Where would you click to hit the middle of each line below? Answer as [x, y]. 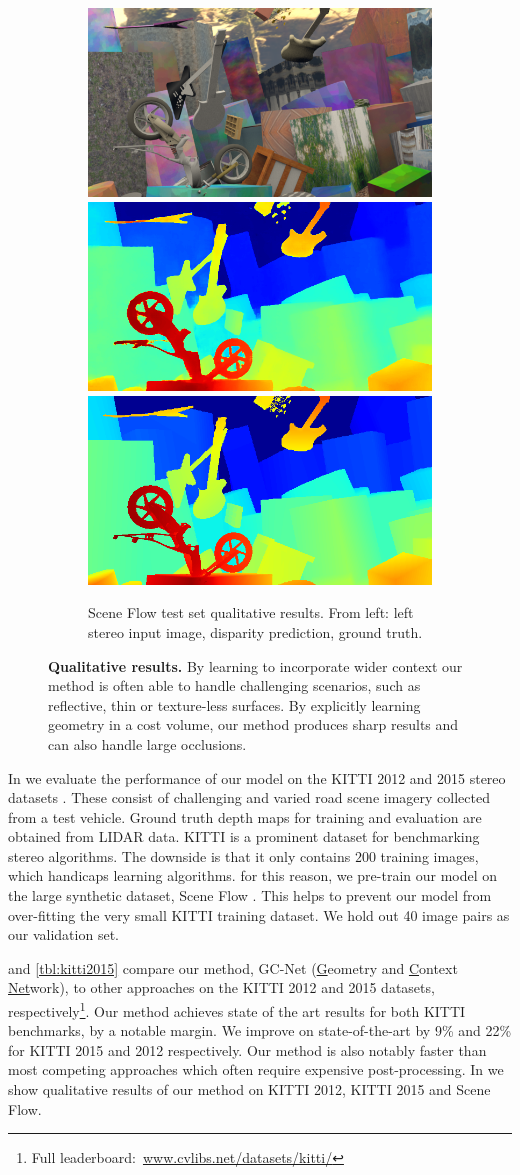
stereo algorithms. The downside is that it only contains [179, 855]
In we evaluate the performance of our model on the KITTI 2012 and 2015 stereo [257, 777]
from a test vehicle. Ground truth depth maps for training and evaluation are [245, 816]
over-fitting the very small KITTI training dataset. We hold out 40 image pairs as [259, 914]
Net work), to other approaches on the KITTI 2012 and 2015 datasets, [221, 987]
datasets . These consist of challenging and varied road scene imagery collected [249, 797]
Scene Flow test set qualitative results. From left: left [251, 612]
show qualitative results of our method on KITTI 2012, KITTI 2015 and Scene [249, 1089]
